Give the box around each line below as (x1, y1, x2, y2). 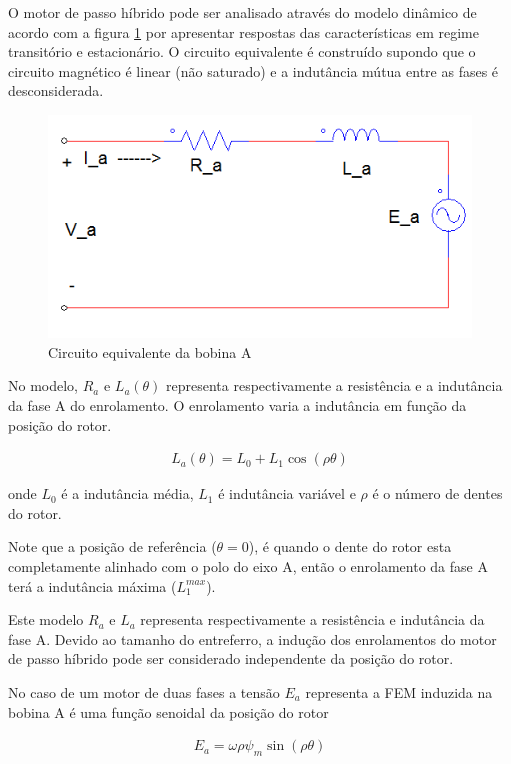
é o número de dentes (372, 483, 503, 504)
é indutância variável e (218, 483, 356, 504)
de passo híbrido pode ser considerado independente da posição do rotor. (8, 648, 454, 669)
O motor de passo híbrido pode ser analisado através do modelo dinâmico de (8, 2, 477, 22)
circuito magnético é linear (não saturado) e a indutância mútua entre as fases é (8, 60, 499, 81)
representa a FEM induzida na (305, 682, 493, 702)
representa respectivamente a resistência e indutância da (140, 609, 485, 630)
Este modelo (8, 609, 84, 630)
